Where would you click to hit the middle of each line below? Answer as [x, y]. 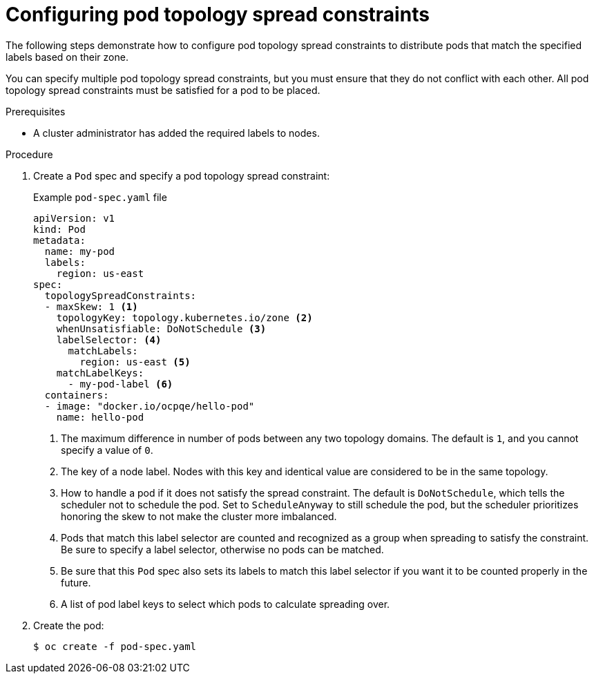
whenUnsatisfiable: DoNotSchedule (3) [161, 328]
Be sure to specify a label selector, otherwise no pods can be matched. [222, 549]
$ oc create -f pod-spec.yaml [115, 646]
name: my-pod [80, 251]
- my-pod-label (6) [121, 384]
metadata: [59, 240]
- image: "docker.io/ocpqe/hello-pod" [150, 406]
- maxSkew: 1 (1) [91, 306]
